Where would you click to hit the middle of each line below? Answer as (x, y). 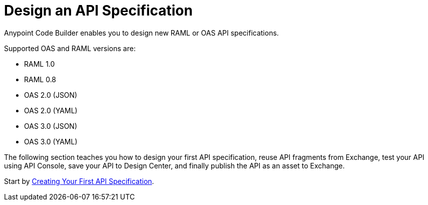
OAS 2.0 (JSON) (51, 95)
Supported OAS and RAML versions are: (70, 48)
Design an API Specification (98, 11)
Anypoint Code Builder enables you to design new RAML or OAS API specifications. (141, 33)
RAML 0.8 (40, 79)
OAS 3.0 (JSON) (51, 126)
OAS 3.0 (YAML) (51, 141)
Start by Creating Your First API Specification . (79, 181)
